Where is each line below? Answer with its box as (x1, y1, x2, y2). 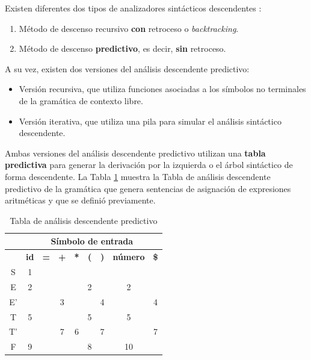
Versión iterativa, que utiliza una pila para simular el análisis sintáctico (19, 114, 282, 127)
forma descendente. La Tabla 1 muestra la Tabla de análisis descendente (5, 170, 271, 182)
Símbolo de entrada (51, 235, 134, 247)
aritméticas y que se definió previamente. (5, 194, 156, 206)
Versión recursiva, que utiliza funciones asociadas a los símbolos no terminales (19, 82, 306, 95)
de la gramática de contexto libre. (19, 94, 143, 107)
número (112, 250, 145, 263)
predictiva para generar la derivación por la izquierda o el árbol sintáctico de (5, 158, 293, 171)
